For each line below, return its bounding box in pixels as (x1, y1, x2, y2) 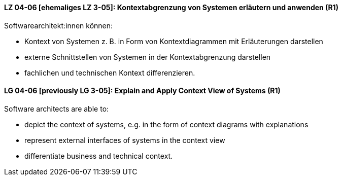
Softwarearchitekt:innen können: (4, 21, 113, 30)
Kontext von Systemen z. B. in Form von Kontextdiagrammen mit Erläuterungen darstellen (24, 37, 323, 46)
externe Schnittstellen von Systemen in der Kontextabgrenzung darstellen (24, 52, 271, 61)
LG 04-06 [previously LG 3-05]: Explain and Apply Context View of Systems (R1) (4, 86, 281, 95)
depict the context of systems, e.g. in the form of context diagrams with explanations (24, 120, 309, 129)
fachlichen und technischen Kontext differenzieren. (24, 68, 195, 77)
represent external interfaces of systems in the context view (24, 135, 225, 145)
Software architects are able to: (4, 104, 109, 113)
